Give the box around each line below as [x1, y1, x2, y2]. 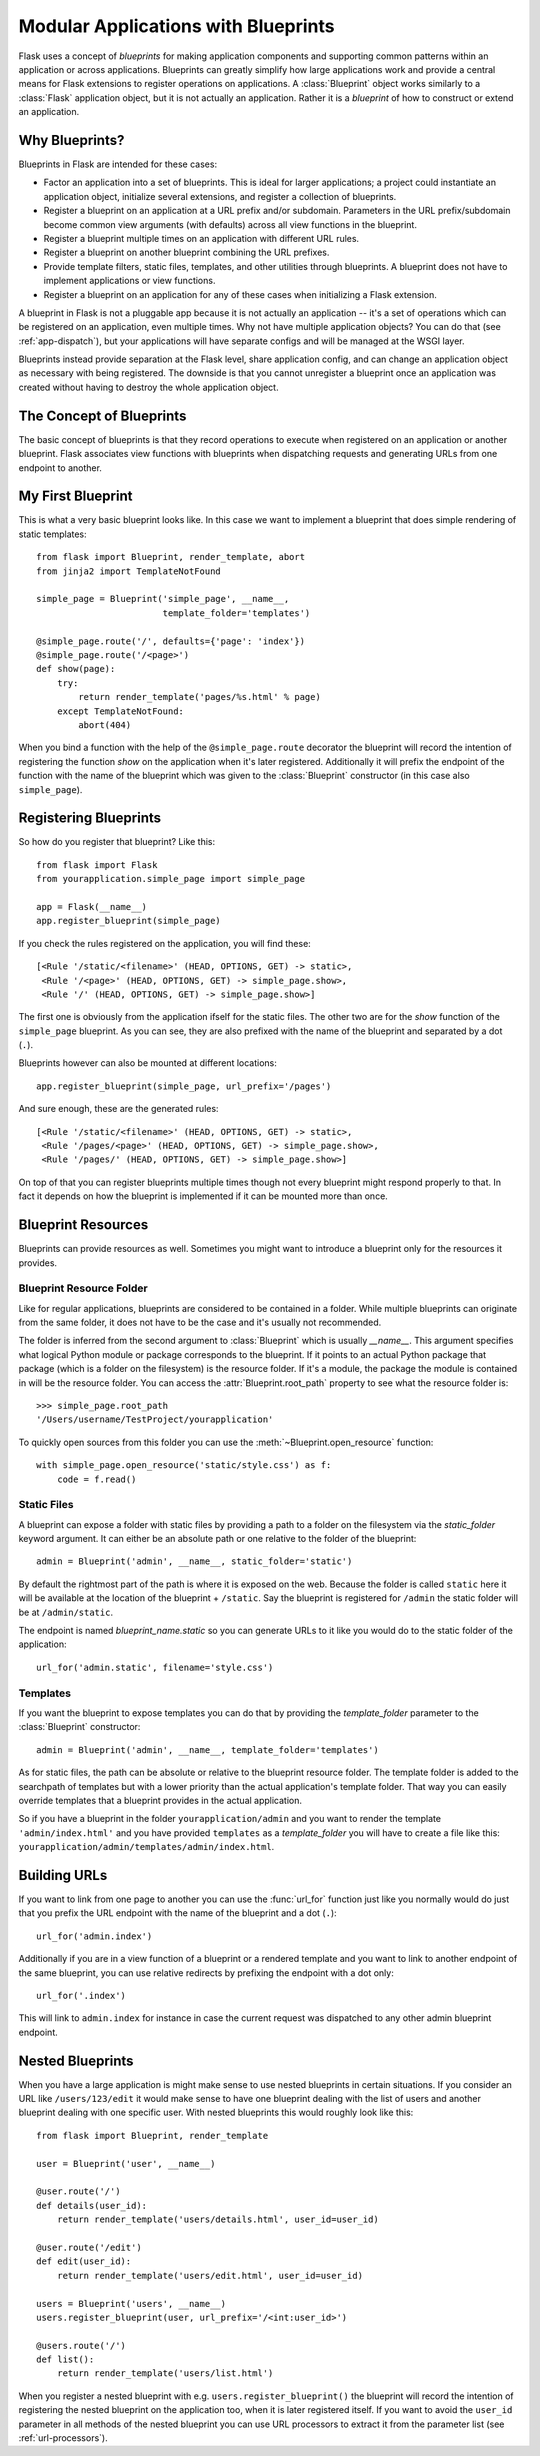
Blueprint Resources [18, 1216, 149, 1234]
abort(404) [78, 719, 132, 730]
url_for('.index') [36, 1990, 127, 2001]
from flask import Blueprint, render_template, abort [36, 551, 305, 563]
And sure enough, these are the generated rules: [18, 1103, 219, 1115]
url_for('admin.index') [36, 1930, 153, 1942]
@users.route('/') [36, 2340, 127, 2351]
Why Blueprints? [18, 131, 125, 149]
